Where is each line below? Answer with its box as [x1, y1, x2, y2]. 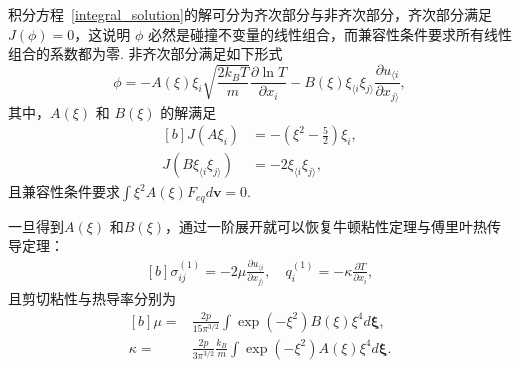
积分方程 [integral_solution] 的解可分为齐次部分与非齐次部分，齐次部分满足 [8, 4, 492, 24]
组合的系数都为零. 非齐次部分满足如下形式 [8, 43, 283, 64]
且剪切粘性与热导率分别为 [8, 287, 176, 308]
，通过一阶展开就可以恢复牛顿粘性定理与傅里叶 [165, 215, 474, 236]
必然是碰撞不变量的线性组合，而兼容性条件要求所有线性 [147, 23, 512, 44]
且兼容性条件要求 [8, 181, 120, 202]
